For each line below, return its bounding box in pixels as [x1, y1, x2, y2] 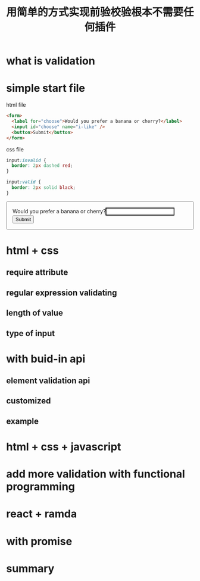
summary [6, 561, 55, 575]
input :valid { [6, 179, 42, 185]
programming [6, 480, 76, 493]
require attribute [6, 268, 68, 278]
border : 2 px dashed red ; [11, 163, 73, 169]
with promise [6, 535, 73, 548]
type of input [6, 328, 55, 338]
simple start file [6, 82, 85, 95]
